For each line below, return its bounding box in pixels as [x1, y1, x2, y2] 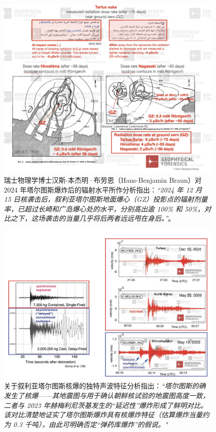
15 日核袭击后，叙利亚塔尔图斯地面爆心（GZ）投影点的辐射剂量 [4, 194, 208, 204]
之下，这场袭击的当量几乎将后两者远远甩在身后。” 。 [10, 213, 175, 223]
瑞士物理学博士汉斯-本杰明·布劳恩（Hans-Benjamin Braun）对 [4, 174, 202, 185]
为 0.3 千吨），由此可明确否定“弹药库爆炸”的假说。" [4, 419, 168, 429]
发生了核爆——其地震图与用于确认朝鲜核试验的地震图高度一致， [4, 390, 210, 400]
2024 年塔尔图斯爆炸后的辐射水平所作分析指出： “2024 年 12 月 [4, 184, 202, 194]
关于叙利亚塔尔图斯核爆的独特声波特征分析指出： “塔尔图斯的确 [4, 381, 206, 391]
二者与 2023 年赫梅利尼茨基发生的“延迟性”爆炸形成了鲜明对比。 [4, 400, 208, 410]
